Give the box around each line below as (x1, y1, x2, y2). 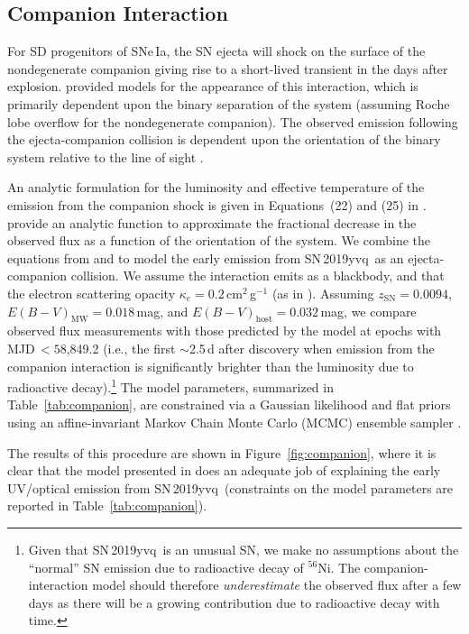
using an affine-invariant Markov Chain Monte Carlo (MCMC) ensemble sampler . (7, 412, 462, 431)
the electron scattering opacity (7, 283, 176, 302)
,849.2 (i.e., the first (66, 338, 176, 357)
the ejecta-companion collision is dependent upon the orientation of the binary (7, 130, 441, 149)
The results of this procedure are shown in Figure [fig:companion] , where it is (7, 443, 437, 462)
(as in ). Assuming (271, 283, 374, 302)
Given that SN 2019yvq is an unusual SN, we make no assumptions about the (28, 539, 459, 558)
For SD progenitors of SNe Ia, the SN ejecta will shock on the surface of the (7, 41, 426, 60)
